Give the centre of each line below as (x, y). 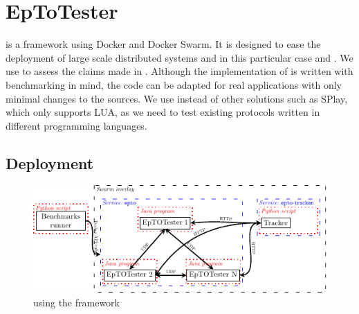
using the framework (76, 303)
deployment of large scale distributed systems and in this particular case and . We (179, 57)
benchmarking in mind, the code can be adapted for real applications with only (174, 84)
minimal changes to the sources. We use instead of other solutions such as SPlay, (177, 98)
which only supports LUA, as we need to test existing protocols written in (163, 112)
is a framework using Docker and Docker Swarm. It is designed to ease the (163, 44)
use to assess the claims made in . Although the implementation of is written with (179, 71)
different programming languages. (76, 125)
